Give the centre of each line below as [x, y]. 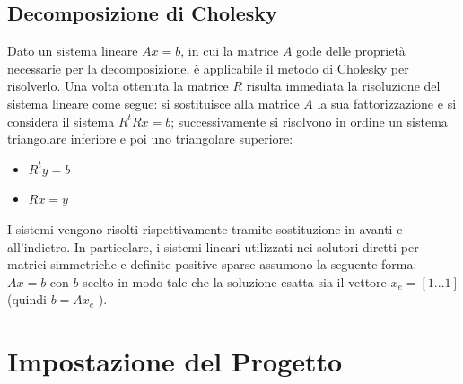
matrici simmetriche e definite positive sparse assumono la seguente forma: [212, 264]
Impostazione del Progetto [175, 361]
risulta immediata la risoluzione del [343, 86]
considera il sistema [61, 121]
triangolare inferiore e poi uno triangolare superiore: [150, 139]
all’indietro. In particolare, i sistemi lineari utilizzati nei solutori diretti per [213, 246]
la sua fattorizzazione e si [387, 103]
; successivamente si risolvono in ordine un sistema [309, 121]
